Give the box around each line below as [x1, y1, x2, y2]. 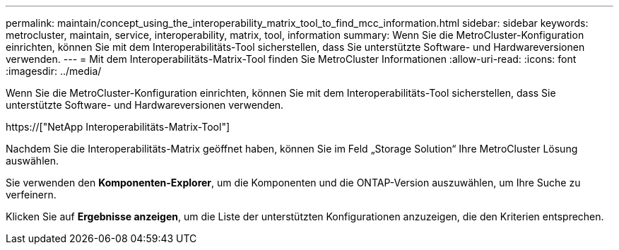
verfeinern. [6, 189, 57, 201]
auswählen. [6, 155, 59, 167]
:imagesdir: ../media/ [6, 65, 102, 77]
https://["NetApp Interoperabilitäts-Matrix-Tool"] [6, 121, 230, 133]
